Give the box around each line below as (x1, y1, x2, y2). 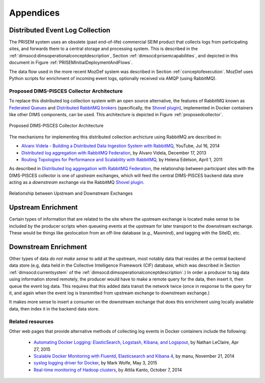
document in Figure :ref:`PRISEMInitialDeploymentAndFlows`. (9, 59, 133, 66)
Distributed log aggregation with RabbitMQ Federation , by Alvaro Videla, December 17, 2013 (21, 150, 207, 155)
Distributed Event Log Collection (9, 26, 110, 34)
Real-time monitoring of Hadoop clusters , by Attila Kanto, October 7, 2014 (33, 367, 183, 373)
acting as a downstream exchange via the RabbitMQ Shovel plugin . (9, 179, 145, 185)
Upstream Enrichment (9, 204, 78, 212)
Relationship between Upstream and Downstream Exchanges (9, 190, 133, 196)
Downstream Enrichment (9, 243, 87, 251)
